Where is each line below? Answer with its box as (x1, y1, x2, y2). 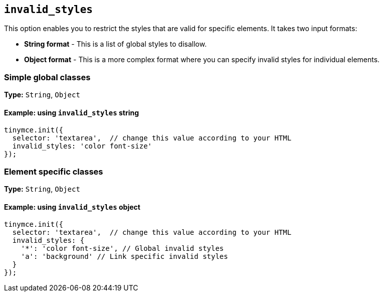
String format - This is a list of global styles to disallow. (24, 40, 207, 49)
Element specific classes (4, 166, 103, 177)
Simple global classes (4, 72, 91, 82)
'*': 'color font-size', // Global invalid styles (21, 244, 224, 253)
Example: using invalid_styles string (4, 108, 139, 117)
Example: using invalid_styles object (4, 202, 140, 211)
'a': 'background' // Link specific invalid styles (21, 252, 228, 261)
